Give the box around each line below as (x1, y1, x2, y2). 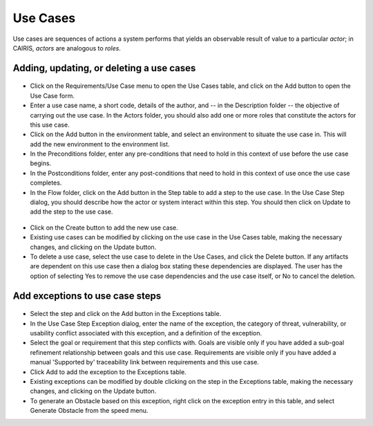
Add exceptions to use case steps (12, 290, 162, 302)
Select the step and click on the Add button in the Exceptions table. (30, 310, 222, 318)
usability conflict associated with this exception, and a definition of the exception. (30, 328, 262, 337)
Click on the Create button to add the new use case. (30, 223, 179, 232)
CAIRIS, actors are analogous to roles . (12, 44, 121, 52)
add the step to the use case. (30, 207, 113, 216)
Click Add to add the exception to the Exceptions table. (30, 367, 186, 376)
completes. (30, 178, 62, 187)
